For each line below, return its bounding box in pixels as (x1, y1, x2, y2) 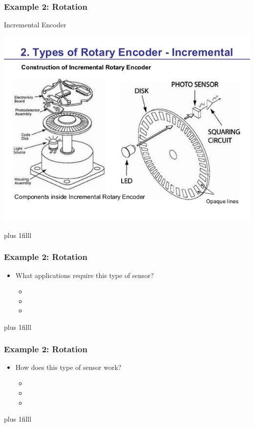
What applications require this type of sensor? (15, 270, 154, 280)
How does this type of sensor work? (15, 362, 122, 372)
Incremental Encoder (4, 20, 66, 30)
